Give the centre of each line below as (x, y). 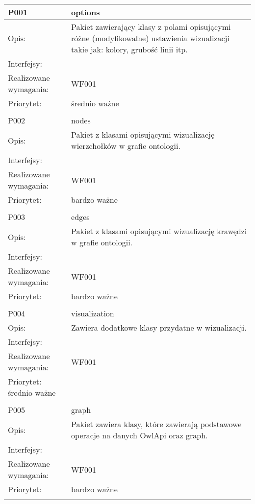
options (86, 12)
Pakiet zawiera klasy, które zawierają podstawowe (156, 424)
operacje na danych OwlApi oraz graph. (140, 435)
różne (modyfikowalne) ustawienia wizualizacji (150, 38)
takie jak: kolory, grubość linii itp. (129, 49)
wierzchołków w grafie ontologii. (126, 146)
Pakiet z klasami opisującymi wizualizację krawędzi (159, 231)
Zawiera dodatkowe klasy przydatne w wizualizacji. (159, 327)
